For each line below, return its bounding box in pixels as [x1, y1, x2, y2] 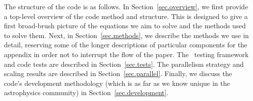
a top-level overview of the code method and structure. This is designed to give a [4, 11, 248, 21]
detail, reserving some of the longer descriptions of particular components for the [4, 40, 248, 50]
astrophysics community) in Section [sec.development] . [4, 87, 169, 98]
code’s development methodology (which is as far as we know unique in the [4, 78, 230, 88]
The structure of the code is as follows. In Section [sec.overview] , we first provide [4, 1, 248, 11]
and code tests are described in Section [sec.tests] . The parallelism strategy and [4, 59, 244, 69]
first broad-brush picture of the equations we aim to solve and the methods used [4, 20, 246, 31]
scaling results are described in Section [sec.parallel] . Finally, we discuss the [4, 68, 232, 79]
